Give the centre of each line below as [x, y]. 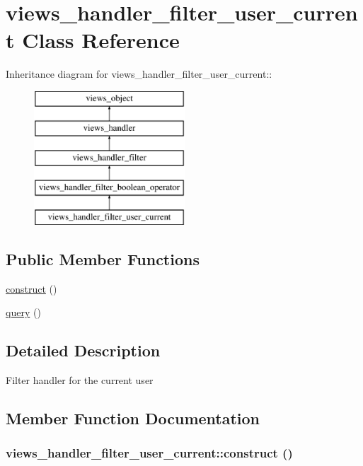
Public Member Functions [103, 258]
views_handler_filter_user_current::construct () [149, 453]
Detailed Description [83, 350]
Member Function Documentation [133, 418]
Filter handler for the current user [80, 380]
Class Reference [101, 40]
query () [23, 312]
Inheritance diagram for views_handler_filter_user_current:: [139, 74]
